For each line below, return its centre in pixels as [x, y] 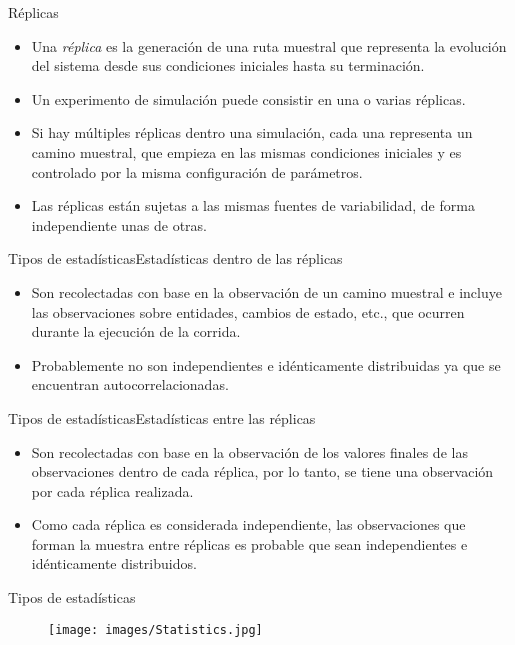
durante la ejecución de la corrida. [136, 331]
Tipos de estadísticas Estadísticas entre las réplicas [162, 417]
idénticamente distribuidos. [114, 563]
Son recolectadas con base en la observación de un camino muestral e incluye [266, 291]
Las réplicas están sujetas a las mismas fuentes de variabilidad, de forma [253, 205]
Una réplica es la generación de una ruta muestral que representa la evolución [269, 45]
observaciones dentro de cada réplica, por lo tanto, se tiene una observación [262, 471]
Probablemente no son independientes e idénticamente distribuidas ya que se [266, 364]
